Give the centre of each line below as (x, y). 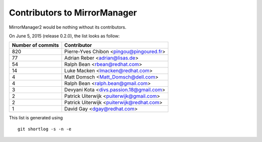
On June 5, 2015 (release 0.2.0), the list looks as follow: (64, 36)
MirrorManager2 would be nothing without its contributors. (68, 27)
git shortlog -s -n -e (45, 129)
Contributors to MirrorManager (73, 13)
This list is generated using (36, 118)
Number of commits (35, 45)
